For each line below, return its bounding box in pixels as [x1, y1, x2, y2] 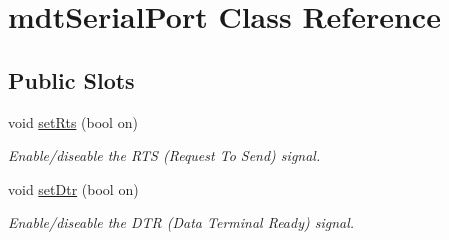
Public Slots [8, 64, 135, 95]
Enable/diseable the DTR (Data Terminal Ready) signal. [8, 212, 355, 233]
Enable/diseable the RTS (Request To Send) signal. [8, 145, 321, 166]
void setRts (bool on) [8, 111, 138, 132]
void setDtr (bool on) [8, 178, 139, 199]
